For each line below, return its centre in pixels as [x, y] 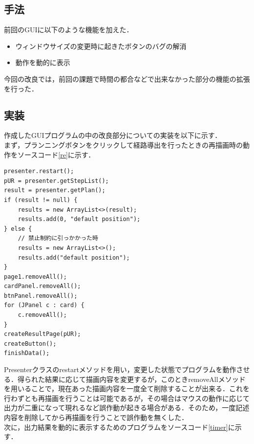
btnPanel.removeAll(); [41, 296]
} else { [18, 229]
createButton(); [30, 344]
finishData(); [27, 353]
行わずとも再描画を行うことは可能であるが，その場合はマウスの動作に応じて [127, 398]
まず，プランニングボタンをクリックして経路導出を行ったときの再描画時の [123, 144]
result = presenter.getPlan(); [55, 190]
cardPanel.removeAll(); [42, 286]
